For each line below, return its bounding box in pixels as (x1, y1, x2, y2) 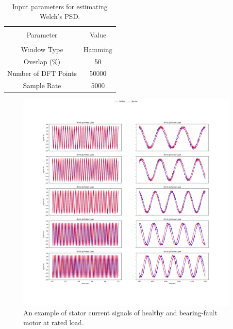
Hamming (83, 44, 113, 54)
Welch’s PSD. (39, 11, 80, 21)
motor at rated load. (23, 317, 84, 327)
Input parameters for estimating (12, 1, 108, 11)
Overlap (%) (23, 56, 61, 66)
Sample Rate (23, 80, 61, 91)
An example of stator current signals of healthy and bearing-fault (23, 308, 217, 317)
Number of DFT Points (7, 68, 77, 78)
